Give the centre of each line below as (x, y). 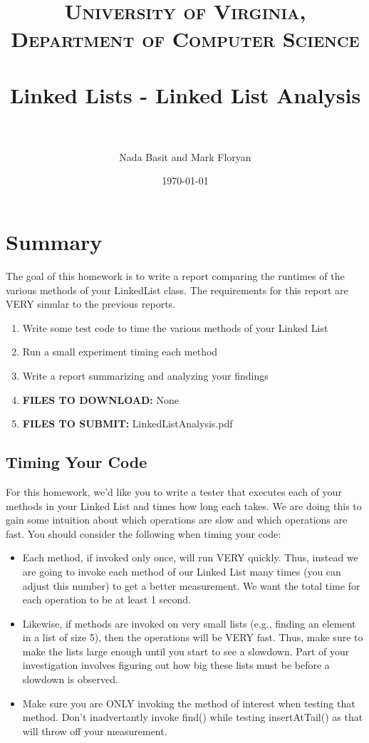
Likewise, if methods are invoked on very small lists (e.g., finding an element (189, 623)
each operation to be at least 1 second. (107, 599)
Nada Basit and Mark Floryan (185, 156)
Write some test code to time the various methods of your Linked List (175, 327)
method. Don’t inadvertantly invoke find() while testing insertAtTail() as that (193, 717)
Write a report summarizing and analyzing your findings (145, 375)
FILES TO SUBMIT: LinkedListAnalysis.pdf (128, 424)
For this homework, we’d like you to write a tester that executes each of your (174, 491)
